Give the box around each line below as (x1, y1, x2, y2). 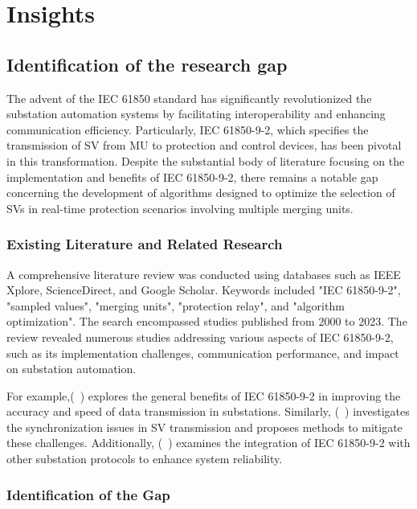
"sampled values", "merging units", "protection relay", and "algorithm (6, 297, 345, 314)
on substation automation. (6, 360, 137, 377)
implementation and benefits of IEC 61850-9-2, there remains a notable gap (6, 168, 378, 185)
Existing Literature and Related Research (6, 234, 283, 254)
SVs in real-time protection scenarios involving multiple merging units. (6, 199, 354, 216)
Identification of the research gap (6, 51, 288, 76)
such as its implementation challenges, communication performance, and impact (6, 344, 399, 361)
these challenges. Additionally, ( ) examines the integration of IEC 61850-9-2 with (6, 434, 411, 451)
